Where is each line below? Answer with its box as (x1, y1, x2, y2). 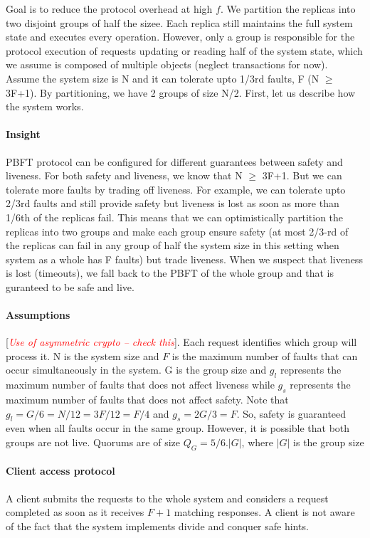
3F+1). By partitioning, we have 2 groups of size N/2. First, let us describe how (6, 85, 356, 100)
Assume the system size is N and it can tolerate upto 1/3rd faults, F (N (6, 70, 319, 85)
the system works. (6, 99, 84, 114)
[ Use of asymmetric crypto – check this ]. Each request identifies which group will (6, 334, 357, 349)
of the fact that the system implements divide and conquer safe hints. (6, 518, 309, 533)
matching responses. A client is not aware (174, 505, 355, 519)
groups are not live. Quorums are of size (6, 435, 180, 450)
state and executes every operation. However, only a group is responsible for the (6, 29, 355, 44)
